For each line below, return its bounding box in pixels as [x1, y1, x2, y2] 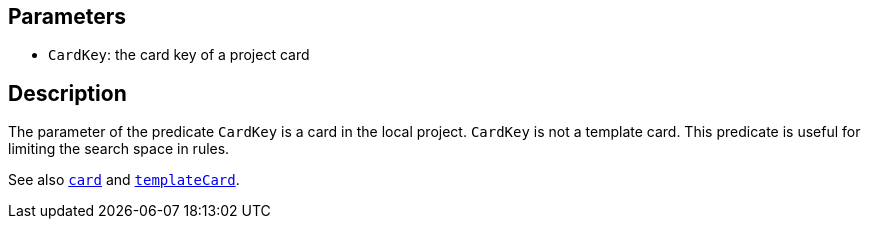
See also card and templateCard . [8, 171, 240, 189]
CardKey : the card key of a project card [48, 46, 310, 64]
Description [8, 80, 127, 106]
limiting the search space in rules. [8, 140, 230, 158]
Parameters [8, 4, 126, 29]
